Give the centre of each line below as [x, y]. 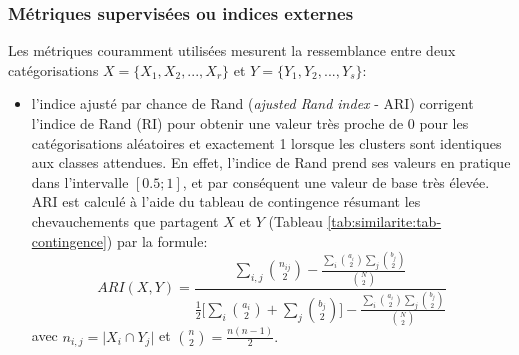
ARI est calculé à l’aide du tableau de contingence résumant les [226, 201]
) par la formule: [157, 240]
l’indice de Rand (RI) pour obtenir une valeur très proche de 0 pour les [250, 123]
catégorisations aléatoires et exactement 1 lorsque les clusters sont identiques [266, 142]
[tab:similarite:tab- [384, 220]
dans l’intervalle [80, 181]
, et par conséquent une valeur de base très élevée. [336, 181]
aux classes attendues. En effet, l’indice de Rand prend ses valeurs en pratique [271, 162]
